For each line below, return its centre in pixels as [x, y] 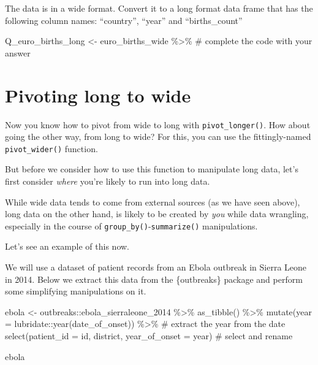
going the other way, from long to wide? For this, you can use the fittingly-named [158, 136]
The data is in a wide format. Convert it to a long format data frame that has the [159, 8]
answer [18, 52]
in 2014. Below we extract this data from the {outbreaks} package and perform [154, 279]
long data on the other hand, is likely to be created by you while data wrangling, [157, 214]
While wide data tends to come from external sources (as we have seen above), [153, 202]
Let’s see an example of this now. [67, 246]
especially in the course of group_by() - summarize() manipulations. [131, 225]
